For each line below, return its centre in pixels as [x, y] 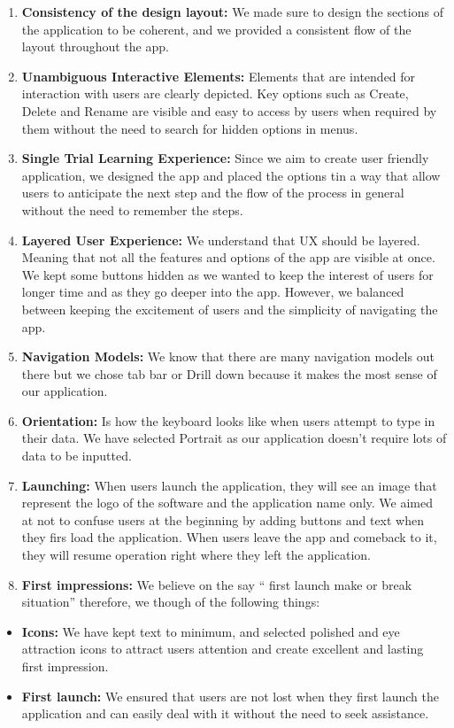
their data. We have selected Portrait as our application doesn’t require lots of [234, 438]
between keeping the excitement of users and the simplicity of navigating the [230, 309]
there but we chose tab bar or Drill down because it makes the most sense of [229, 373]
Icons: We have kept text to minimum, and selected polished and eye [211, 631]
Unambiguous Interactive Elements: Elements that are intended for [219, 76]
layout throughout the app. [95, 46]
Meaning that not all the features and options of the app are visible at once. [228, 257]
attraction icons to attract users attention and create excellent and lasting [223, 649]
